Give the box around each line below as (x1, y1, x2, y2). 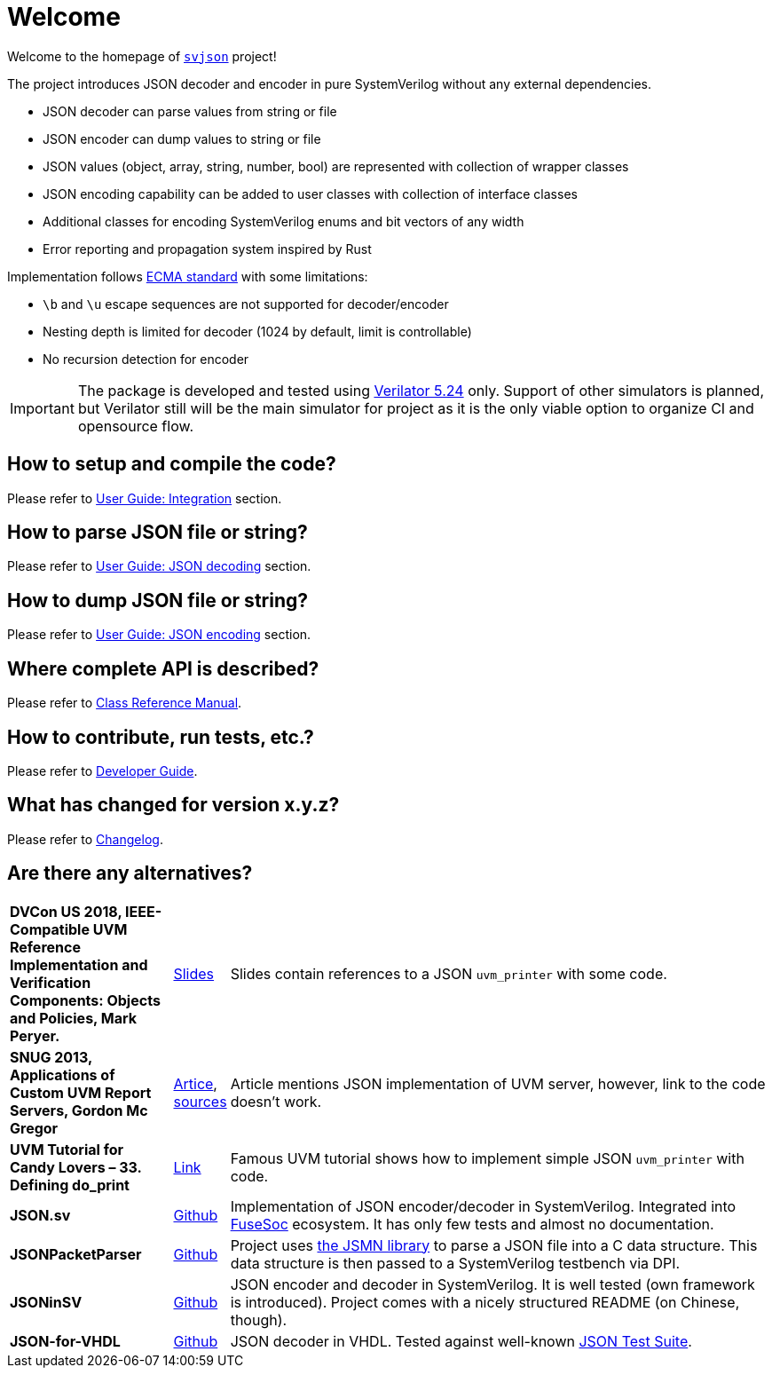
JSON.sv (10, 1205, 71, 1224)
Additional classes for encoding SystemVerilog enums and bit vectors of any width (43, 213, 524, 229)
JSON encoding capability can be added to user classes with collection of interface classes (43, 186, 578, 202)
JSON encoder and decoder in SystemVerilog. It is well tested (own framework (230, 1275, 755, 1293)
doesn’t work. (230, 1092, 322, 1110)
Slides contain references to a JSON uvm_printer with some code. (230, 964, 667, 983)
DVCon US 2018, (10, 902, 122, 921)
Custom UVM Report (10, 1083, 152, 1102)
